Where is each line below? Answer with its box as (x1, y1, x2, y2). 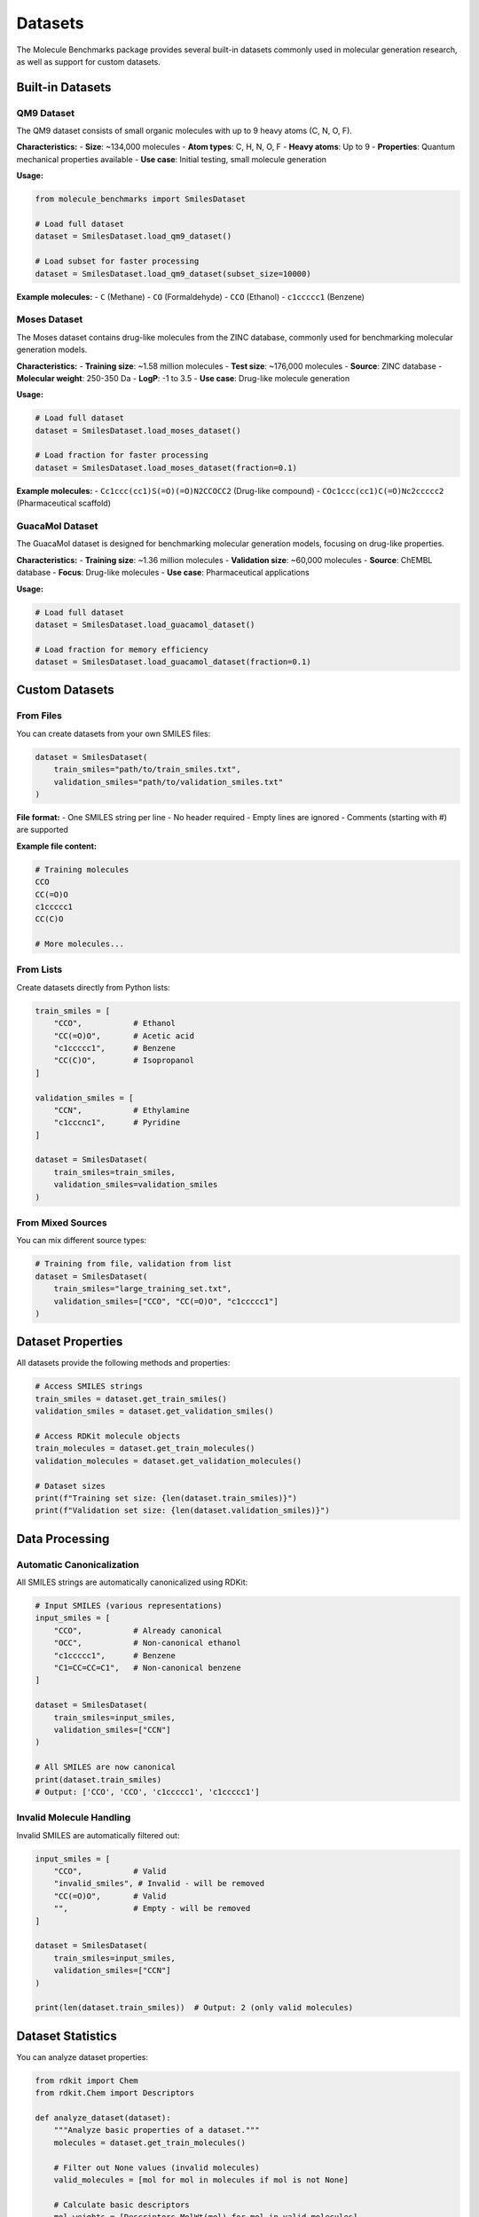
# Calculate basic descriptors (53, 2199, 190, 2210)
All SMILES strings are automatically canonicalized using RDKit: (16, 1577, 248, 1587)
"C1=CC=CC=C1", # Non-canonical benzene (53, 1663, 241, 1673)
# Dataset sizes (35, 1481, 106, 1491)
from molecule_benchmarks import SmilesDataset (35, 194, 246, 204)
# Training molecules (35, 865, 130, 874)
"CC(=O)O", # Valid (53, 1891, 167, 1901)
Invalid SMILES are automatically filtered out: (16, 1829, 180, 1840)
